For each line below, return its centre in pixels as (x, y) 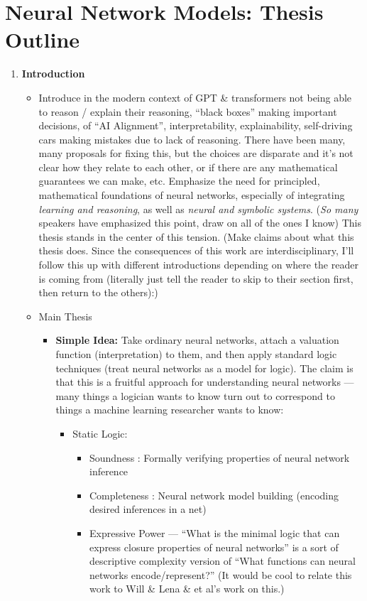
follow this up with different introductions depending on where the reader (198, 265)
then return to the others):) (98, 292)
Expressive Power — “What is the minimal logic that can (214, 532)
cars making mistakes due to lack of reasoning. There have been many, (192, 139)
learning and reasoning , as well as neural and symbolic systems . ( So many (198, 209)
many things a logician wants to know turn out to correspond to (195, 395)
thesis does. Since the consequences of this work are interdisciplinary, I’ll (196, 250)
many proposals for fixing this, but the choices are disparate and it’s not (196, 153)
